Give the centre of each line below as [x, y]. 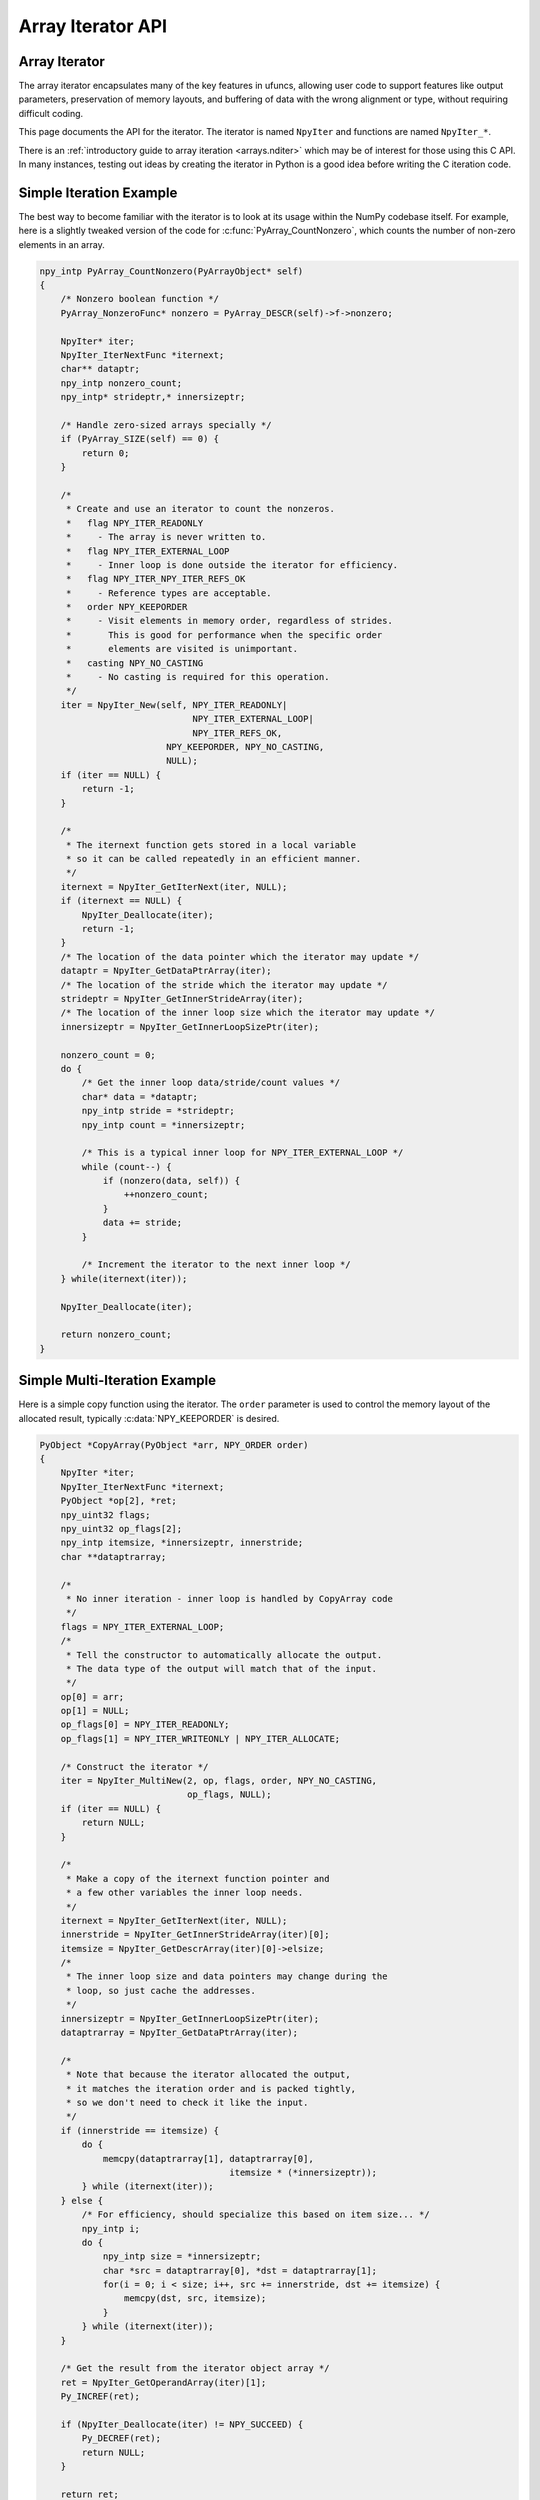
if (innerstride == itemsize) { [140, 2130]
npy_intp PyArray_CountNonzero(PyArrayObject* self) [171, 271]
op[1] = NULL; [95, 1711]
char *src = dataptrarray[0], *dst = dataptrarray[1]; [240, 2270]
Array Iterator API [93, 26]
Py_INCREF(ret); [100, 2396]
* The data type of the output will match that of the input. [221, 1668]
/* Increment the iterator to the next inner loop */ [216, 1264]
